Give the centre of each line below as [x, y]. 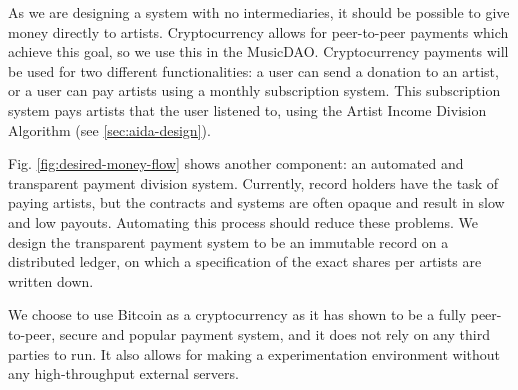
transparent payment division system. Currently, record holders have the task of [253, 182]
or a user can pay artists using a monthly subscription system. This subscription [254, 90]
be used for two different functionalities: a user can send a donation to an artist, [253, 70]
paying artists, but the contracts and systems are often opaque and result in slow [256, 202]
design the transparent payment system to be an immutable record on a [228, 241]
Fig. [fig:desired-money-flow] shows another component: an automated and [236, 163]
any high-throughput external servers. [123, 373]
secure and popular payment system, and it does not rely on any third [274, 333]
